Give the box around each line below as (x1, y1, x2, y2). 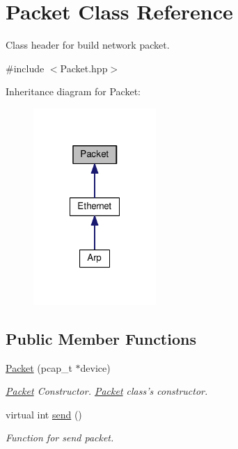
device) (80, 360, 111, 375)
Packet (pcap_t (6, 360, 72, 375)
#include (6, 60, 45, 75)
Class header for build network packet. (6, 38, 170, 52)
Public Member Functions (6, 327, 196, 349)
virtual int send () (6, 407, 82, 421)
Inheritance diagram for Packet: (6, 84, 141, 99)
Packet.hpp (60, 60, 108, 75)
